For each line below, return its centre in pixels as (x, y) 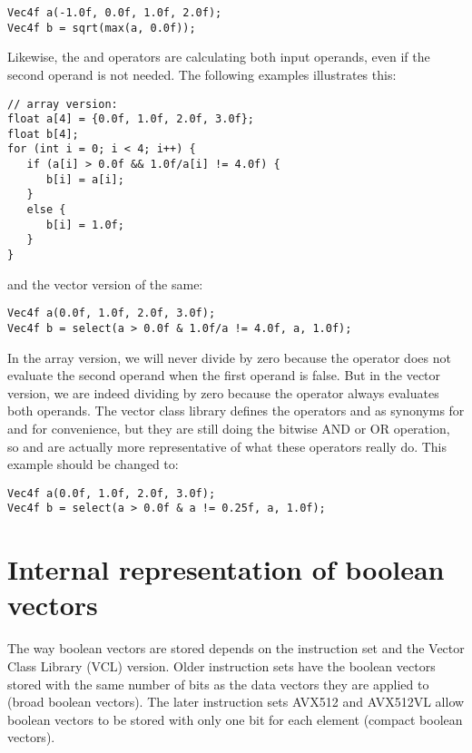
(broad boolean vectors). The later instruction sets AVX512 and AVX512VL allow (236, 702)
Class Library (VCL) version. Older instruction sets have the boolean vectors (221, 666)
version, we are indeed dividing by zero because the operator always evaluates (223, 392)
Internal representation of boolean (226, 569)
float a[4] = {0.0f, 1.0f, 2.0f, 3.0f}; (131, 119)
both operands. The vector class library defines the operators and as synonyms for (236, 411)
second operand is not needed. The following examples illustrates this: (202, 74)
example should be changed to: (93, 464)
